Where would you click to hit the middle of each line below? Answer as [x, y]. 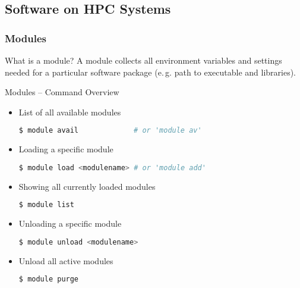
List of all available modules [70, 112]
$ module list [46, 205]
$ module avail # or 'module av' [110, 131]
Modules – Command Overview [62, 92]
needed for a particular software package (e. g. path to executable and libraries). [151, 72]
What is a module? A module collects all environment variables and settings [143, 60]
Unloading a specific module [70, 223]
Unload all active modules [66, 260]
